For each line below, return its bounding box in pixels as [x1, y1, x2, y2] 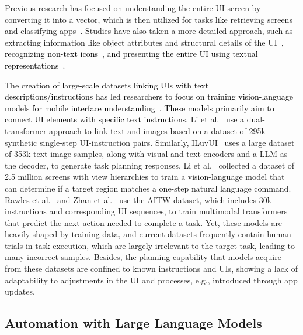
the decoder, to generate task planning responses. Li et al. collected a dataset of [5, 159, 295, 171]
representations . [5, 59, 65, 71]
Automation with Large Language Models [5, 314, 262, 332]
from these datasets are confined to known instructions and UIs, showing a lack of [5, 262, 298, 275]
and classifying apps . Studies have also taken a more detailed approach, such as [5, 25, 293, 37]
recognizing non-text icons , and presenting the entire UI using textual [5, 47, 258, 60]
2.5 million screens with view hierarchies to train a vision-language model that [5, 170, 285, 183]
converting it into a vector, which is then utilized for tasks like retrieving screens [5, 13, 292, 25]
